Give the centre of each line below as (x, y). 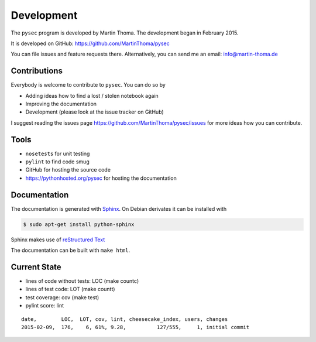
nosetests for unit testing (58, 153)
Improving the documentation (61, 104)
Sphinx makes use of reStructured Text (58, 240)
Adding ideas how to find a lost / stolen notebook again (92, 95)
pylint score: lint (45, 306)
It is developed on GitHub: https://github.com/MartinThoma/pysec (90, 43)
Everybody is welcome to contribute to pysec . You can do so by (88, 85)
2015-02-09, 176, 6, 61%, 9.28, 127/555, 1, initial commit (135, 327)
